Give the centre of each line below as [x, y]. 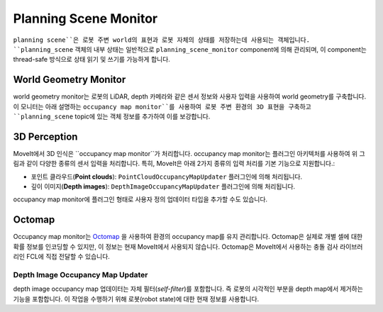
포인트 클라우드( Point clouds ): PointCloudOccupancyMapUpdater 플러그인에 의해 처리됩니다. [167, 177]
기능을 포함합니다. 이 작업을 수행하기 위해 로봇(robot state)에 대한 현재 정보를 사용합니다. [136, 299]
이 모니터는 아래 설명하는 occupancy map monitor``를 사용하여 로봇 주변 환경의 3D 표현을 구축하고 [162, 106]
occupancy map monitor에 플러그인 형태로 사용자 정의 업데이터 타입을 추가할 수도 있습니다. [140, 199]
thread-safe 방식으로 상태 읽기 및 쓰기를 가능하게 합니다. [91, 60]
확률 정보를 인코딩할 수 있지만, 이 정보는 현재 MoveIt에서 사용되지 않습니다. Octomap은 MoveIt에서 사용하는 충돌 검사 [176, 246]
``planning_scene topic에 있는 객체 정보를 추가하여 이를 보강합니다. [112, 116]
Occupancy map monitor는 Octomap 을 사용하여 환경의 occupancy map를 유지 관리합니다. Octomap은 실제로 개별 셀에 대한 [188, 237]
